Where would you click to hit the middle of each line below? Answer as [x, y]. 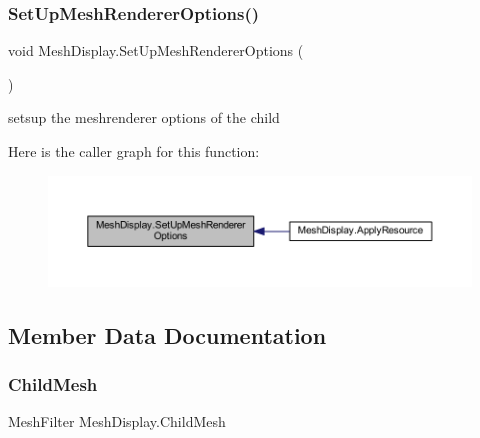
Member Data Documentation [167, 334]
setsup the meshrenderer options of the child [144, 117]
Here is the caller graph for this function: [134, 151]
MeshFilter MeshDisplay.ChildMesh [117, 421]
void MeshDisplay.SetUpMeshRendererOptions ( [156, 50]
